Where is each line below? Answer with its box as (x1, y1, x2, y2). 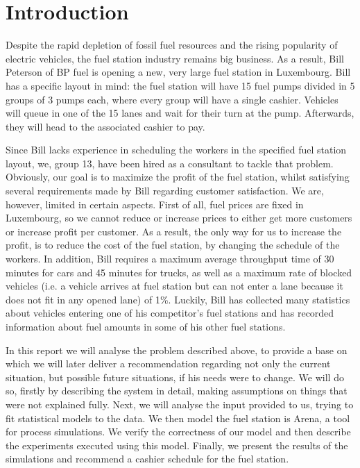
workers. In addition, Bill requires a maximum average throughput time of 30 (6, 251, 334, 266)
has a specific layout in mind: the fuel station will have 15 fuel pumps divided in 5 (6, 78, 355, 92)
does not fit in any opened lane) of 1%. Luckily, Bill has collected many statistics (6, 292, 350, 306)
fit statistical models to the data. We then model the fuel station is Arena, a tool (6, 410, 350, 425)
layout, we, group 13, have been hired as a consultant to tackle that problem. (6, 156, 334, 170)
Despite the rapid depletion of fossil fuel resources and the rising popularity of (6, 37, 338, 52)
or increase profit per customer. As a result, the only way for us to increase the (6, 224, 342, 238)
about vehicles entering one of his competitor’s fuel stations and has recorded (6, 306, 334, 320)
